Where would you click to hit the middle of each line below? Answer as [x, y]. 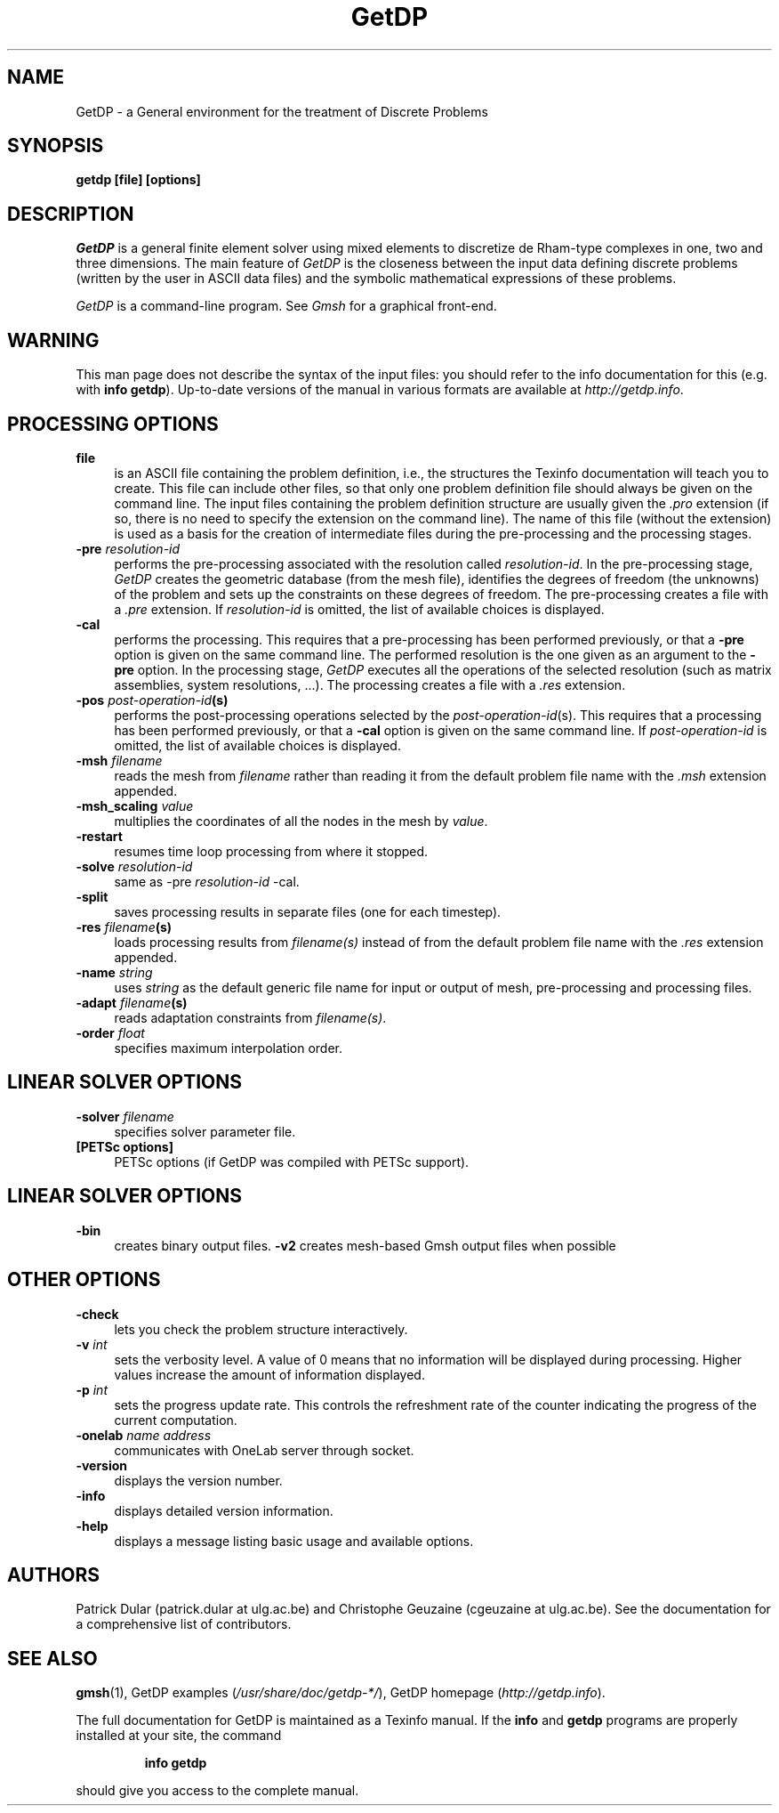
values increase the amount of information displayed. [269, 1374]
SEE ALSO [52, 1658]
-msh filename [119, 760]
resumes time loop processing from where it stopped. [271, 851]
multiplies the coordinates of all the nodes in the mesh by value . [301, 821]
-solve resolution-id [134, 866]
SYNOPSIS [56, 146]
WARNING [53, 340]
